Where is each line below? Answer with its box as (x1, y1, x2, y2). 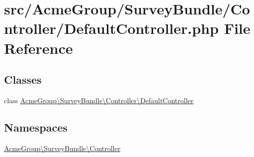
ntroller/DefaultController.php (4, 18, 219, 38)
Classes (4, 72, 42, 87)
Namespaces (4, 119, 68, 135)
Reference (4, 37, 73, 58)
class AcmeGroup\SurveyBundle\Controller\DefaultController (4, 95, 194, 105)
